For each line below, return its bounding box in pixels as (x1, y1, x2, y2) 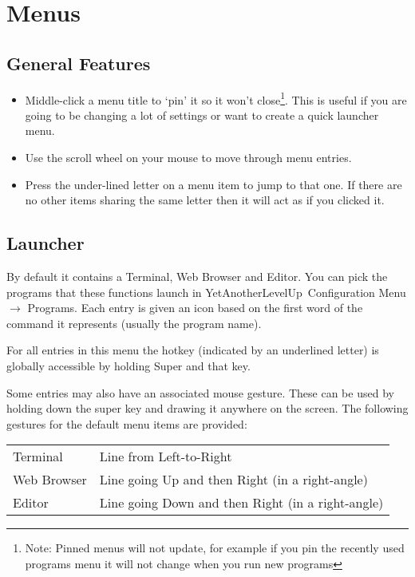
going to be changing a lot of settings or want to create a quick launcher (25, 106, 379, 123)
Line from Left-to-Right (99, 447, 232, 466)
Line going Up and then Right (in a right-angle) (99, 470, 368, 489)
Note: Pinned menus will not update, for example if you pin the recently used (25, 539, 405, 556)
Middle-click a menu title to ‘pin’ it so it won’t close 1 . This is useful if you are (25, 89, 407, 108)
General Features (6, 50, 151, 75)
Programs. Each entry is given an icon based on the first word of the (27, 299, 363, 316)
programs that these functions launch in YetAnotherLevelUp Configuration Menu (6, 283, 406, 300)
